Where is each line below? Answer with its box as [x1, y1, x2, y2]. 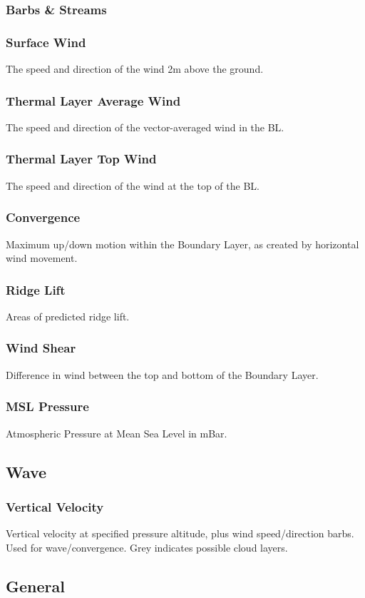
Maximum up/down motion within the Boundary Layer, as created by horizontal [6, 236, 359, 251]
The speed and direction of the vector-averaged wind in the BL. [6, 119, 284, 134]
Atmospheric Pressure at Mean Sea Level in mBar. [6, 425, 227, 440]
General [6, 574, 65, 597]
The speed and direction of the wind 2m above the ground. [6, 61, 264, 76]
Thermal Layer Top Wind [6, 150, 157, 168]
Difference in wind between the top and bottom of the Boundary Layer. [6, 367, 319, 382]
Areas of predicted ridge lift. [6, 308, 130, 323]
